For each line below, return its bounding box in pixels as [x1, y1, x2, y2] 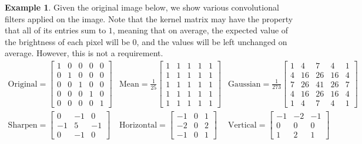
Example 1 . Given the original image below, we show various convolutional [5, 1, 279, 13]
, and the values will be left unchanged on [136, 35, 287, 47]
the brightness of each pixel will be [5, 35, 130, 47]
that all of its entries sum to [5, 24, 106, 36]
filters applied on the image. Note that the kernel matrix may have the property [5, 12, 293, 25]
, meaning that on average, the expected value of [112, 24, 289, 36]
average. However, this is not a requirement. [5, 47, 163, 59]
